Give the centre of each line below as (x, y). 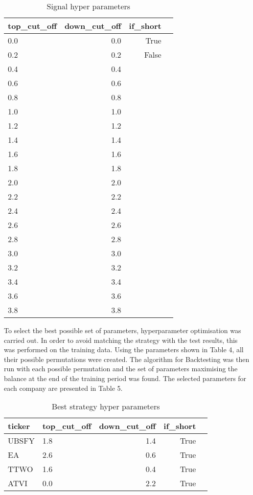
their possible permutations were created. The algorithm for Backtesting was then (127, 359)
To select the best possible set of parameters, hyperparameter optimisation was (123, 330)
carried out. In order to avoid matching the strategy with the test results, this (121, 340)
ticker (19, 426)
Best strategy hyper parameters (106, 406)
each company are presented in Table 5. (63, 388)
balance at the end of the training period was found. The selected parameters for (125, 378)
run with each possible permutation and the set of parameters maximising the (121, 369)
